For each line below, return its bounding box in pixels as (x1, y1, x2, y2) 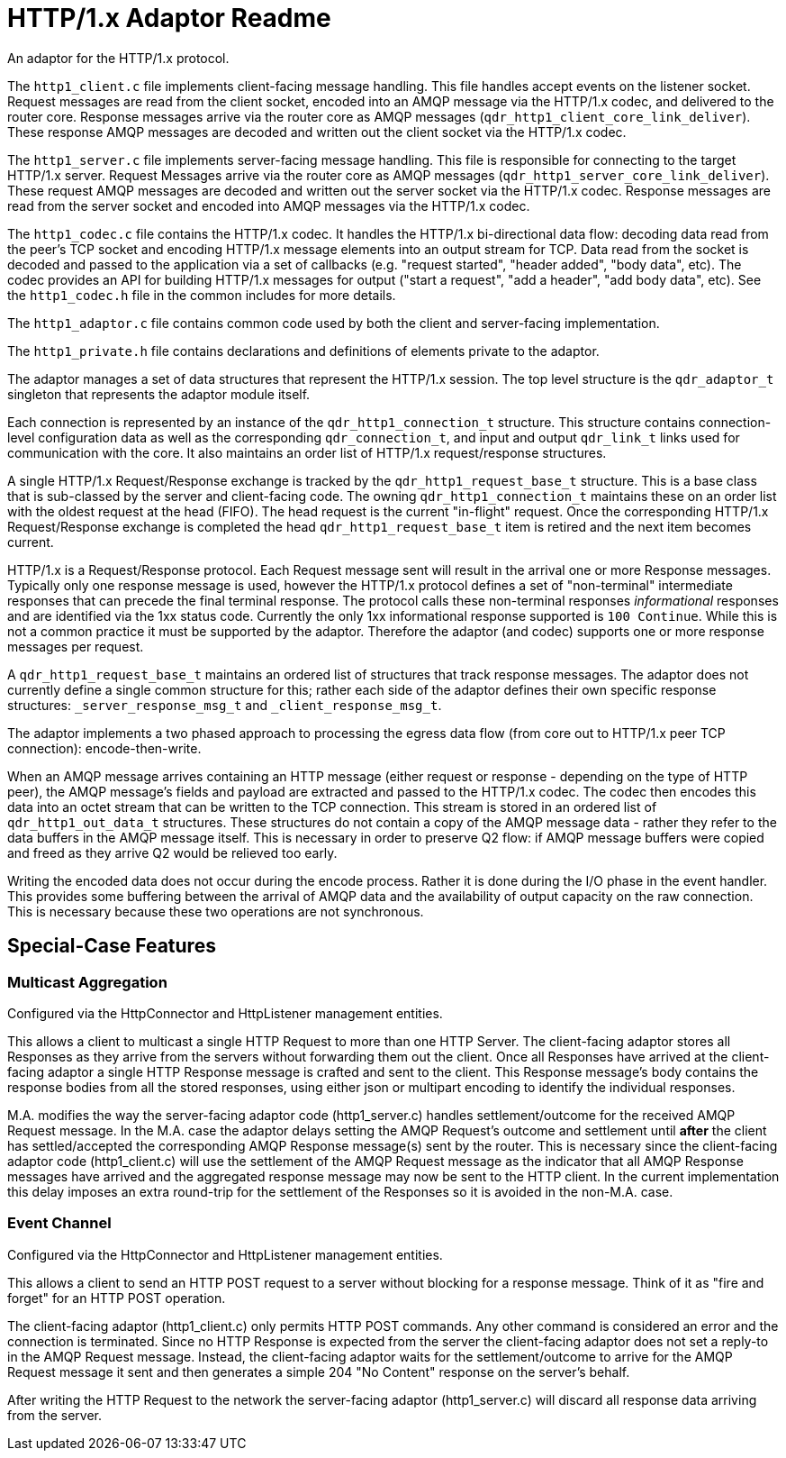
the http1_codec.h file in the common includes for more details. (7, 287, 396, 303)
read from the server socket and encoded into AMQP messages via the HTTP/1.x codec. (7, 197, 530, 214)
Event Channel (7, 1214, 112, 1233)
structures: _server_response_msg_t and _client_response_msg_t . (7, 697, 442, 713)
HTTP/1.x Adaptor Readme (7, 3, 331, 33)
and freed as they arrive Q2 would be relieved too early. (7, 844, 338, 861)
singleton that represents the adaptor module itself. (7, 386, 311, 402)
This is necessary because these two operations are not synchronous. (7, 903, 424, 919)
